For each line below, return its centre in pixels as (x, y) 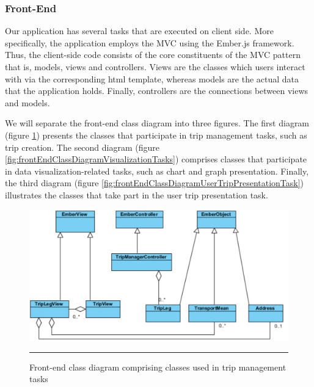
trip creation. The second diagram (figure (82, 147)
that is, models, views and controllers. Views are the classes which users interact (155, 67)
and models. (27, 102)
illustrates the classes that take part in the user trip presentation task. (137, 194)
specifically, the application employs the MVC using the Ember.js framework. (150, 42)
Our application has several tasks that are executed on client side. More (139, 31)
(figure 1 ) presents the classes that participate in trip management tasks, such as (156, 135)
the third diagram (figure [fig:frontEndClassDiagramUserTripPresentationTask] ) (155, 183)
